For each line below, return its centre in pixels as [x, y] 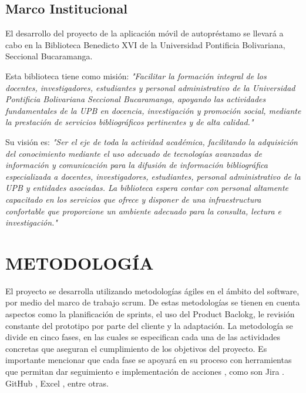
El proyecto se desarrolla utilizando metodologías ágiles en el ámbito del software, [152, 290]
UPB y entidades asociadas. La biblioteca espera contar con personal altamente [147, 188]
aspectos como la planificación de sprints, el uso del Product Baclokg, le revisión [150, 314]
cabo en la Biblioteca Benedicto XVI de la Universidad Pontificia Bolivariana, [145, 44]
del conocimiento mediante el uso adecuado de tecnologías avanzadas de [134, 153]
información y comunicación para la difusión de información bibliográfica [137, 165]
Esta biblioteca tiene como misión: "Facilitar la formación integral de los [136, 75]
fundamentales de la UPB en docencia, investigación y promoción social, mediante [153, 110]
